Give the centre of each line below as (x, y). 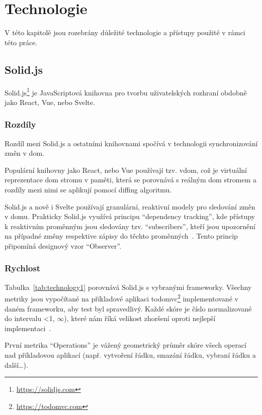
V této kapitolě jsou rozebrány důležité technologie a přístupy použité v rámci (125, 32)
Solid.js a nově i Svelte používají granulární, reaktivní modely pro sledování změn (130, 206)
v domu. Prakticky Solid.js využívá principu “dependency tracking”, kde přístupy (130, 216)
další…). (16, 365)
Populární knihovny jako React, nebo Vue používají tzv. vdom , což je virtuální (126, 170)
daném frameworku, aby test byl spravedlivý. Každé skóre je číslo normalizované (128, 308)
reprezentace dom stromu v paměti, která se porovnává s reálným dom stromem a (131, 180)
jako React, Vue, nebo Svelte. (50, 102)
